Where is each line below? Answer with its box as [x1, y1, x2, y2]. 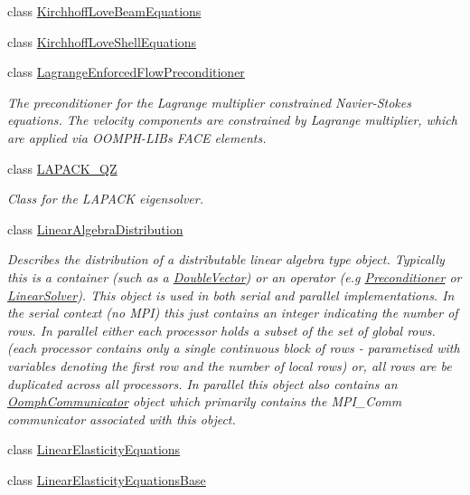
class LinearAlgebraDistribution [7, 219, 183, 238]
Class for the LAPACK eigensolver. [7, 189, 203, 208]
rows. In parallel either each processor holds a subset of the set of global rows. [7, 320, 436, 339]
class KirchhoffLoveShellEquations [7, 32, 197, 51]
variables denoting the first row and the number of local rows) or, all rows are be [7, 356, 452, 375]
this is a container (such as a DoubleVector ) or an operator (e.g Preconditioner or [7, 267, 462, 286]
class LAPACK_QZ [7, 158, 117, 177]
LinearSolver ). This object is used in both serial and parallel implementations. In [7, 285, 455, 304]
